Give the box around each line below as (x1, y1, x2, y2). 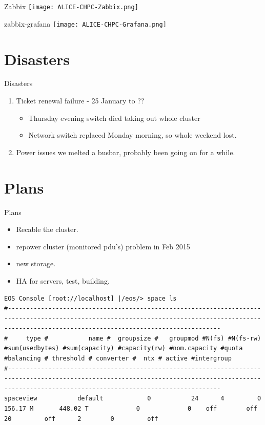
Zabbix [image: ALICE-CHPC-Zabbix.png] (4, 1, 138, 11)
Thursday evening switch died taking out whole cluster (28, 112, 200, 123)
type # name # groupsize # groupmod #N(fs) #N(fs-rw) (26, 334, 261, 342)
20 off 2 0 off (4, 415, 158, 422)
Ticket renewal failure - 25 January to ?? (16, 95, 145, 106)
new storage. (16, 258, 56, 269)
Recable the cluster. (16, 224, 78, 235)
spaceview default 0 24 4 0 (4, 395, 261, 402)
